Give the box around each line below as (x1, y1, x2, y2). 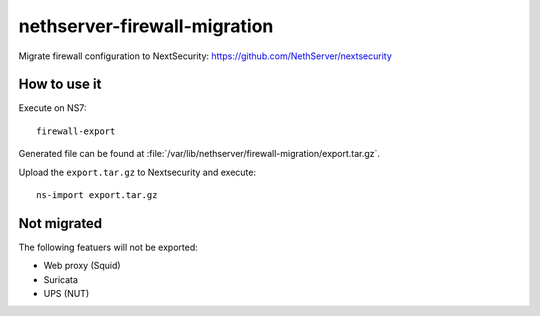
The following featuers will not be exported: (18, 241, 199, 253)
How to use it (18, 76, 102, 93)
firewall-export (36, 125, 116, 137)
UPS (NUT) (43, 288, 90, 300)
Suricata (43, 273, 79, 285)
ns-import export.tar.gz (36, 190, 158, 201)
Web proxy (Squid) (43, 260, 121, 272)
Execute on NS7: (18, 102, 87, 114)
